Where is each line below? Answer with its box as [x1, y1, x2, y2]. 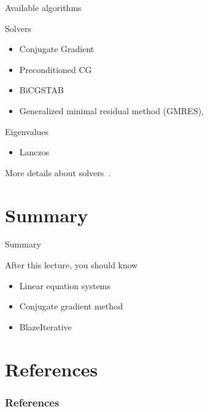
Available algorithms [5, 1, 82, 14]
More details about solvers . [5, 166, 111, 179]
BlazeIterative [19, 320, 72, 333]
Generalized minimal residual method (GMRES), [19, 104, 204, 117]
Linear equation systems [19, 279, 111, 292]
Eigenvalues [5, 125, 49, 138]
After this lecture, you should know [5, 258, 138, 271]
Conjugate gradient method [19, 300, 123, 313]
